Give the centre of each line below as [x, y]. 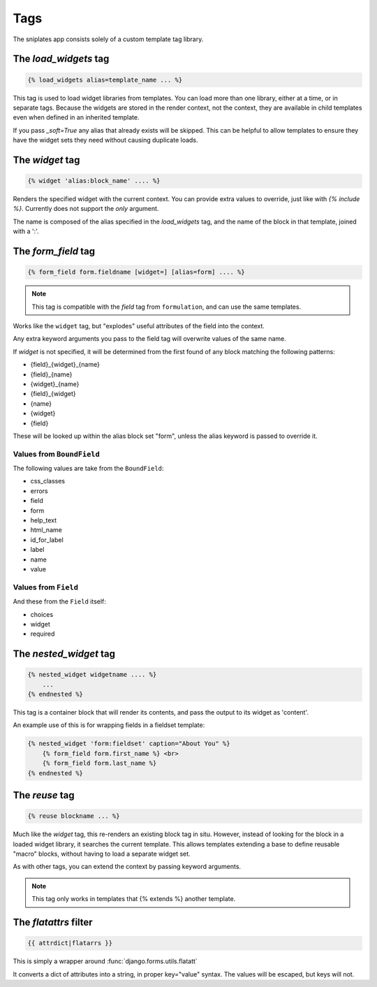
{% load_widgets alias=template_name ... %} [105, 80]
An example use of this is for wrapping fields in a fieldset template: [109, 725]
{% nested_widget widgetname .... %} [92, 675]
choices [42, 614]
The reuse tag [44, 795]
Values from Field [46, 587]
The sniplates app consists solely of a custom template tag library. [108, 39]
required [43, 634]
